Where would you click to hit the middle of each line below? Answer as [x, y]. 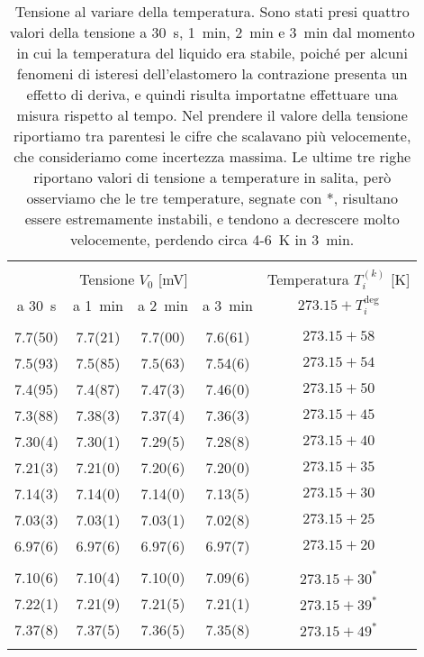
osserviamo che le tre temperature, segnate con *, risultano [212, 198]
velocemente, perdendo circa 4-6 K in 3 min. [212, 239]
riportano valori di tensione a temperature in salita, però [212, 177]
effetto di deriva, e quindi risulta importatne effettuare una [212, 94]
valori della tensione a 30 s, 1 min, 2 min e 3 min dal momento [212, 32]
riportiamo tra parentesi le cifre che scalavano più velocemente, [212, 136]
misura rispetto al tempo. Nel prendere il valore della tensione [212, 115]
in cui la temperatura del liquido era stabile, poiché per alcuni [212, 53]
